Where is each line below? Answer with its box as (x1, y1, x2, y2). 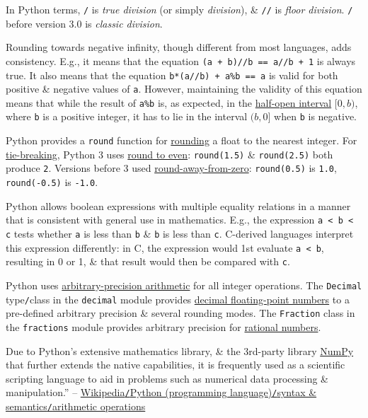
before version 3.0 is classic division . (6, 16, 163, 30)
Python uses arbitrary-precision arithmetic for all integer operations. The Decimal (6, 277, 362, 292)
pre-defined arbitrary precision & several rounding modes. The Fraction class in (6, 306, 355, 320)
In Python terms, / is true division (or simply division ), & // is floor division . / (6, 2, 353, 16)
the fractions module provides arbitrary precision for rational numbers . (6, 319, 321, 334)
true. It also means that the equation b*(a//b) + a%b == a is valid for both (6, 67, 338, 82)
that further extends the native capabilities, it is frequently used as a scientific (6, 357, 345, 372)
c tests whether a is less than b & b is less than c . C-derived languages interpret (6, 226, 354, 240)
